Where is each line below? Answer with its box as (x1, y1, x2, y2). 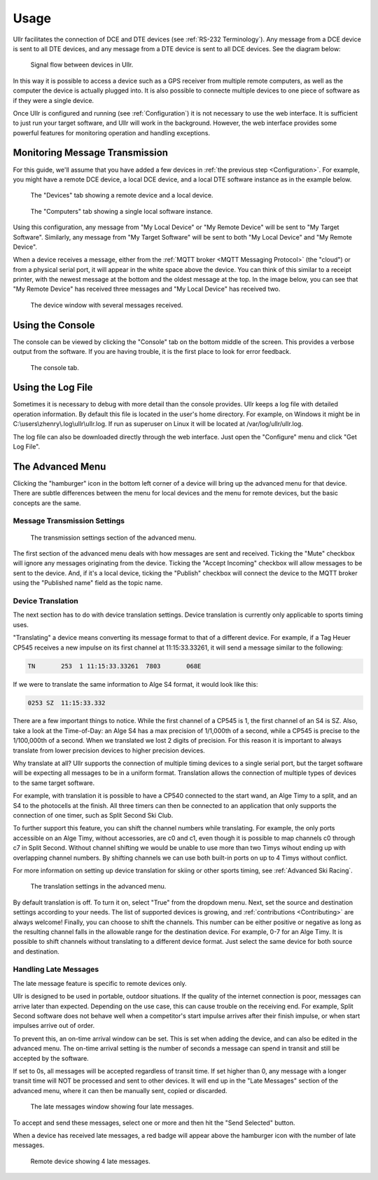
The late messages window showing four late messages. (30, 1102, 194, 1111)
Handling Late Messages (13, 964, 99, 974)
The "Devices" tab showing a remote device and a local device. (30, 191, 213, 200)
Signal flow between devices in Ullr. (30, 60, 134, 69)
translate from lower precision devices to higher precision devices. (13, 746, 206, 755)
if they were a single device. (13, 96, 94, 104)
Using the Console (13, 319, 95, 331)
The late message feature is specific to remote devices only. (13, 979, 187, 987)
